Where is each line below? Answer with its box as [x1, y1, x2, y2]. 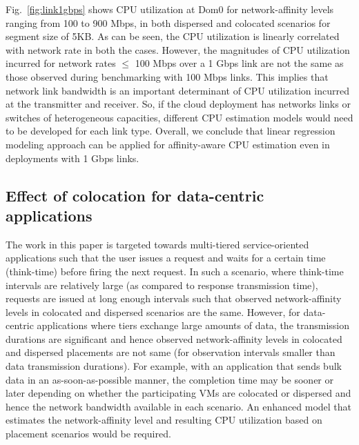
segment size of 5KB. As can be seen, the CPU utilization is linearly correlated [6, 29, 340, 43]
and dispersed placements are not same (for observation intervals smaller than [6, 345, 336, 359]
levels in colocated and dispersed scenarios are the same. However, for [6, 304, 300, 319]
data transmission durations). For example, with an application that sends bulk [6, 359, 342, 373]
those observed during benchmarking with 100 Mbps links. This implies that [6, 69, 329, 83]
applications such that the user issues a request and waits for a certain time [6, 250, 326, 265]
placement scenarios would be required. [6, 426, 171, 441]
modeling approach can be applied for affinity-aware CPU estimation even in [6, 137, 330, 151]
